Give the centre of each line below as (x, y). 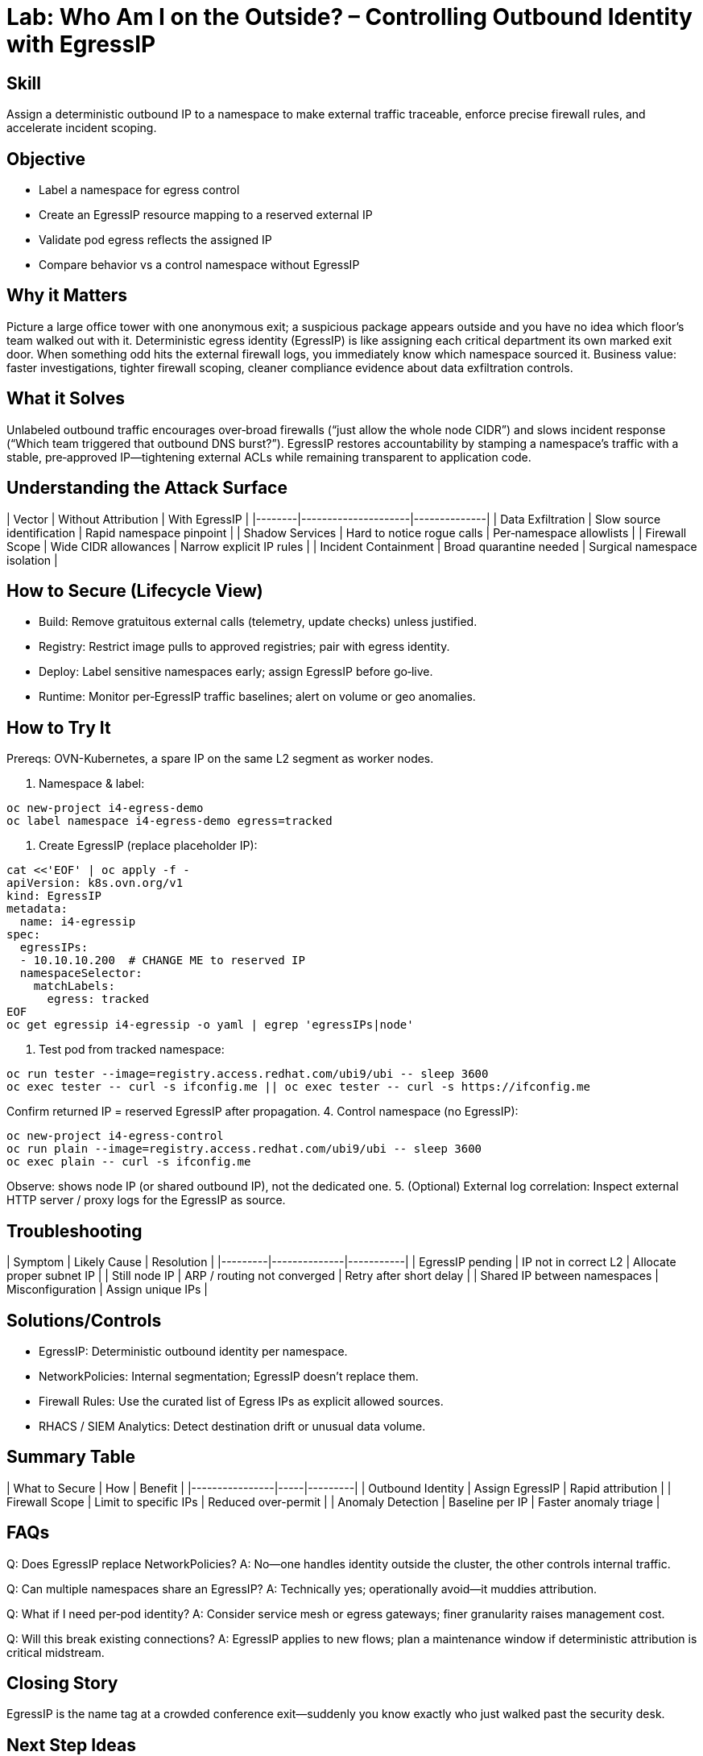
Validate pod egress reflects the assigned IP (155, 240)
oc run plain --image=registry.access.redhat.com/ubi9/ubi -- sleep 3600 (244, 1149)
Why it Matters (67, 296)
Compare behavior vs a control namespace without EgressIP (199, 265)
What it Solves (66, 399)
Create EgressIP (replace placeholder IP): (148, 846)
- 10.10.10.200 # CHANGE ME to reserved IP (162, 961)
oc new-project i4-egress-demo (105, 808)
